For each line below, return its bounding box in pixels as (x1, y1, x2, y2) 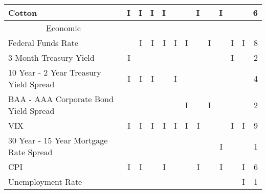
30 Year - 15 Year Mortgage (8, 134, 108, 146)
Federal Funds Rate (8, 37, 78, 48)
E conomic (46, 22, 81, 34)
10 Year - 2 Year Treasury (8, 66, 101, 78)
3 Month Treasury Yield (8, 52, 95, 63)
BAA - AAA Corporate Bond (8, 93, 114, 105)
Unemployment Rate (8, 176, 82, 187)
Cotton (8, 7, 37, 18)
